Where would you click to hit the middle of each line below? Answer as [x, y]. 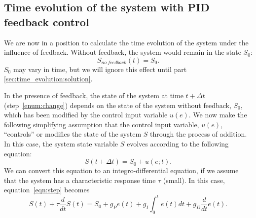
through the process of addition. [199, 134]
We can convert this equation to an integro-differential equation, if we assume [121, 170]
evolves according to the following [178, 143]
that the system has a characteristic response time [80, 180]
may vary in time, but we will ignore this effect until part [100, 69]
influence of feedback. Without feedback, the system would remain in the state [123, 52]
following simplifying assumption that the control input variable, [102, 124]
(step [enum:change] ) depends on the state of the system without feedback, [118, 105]
